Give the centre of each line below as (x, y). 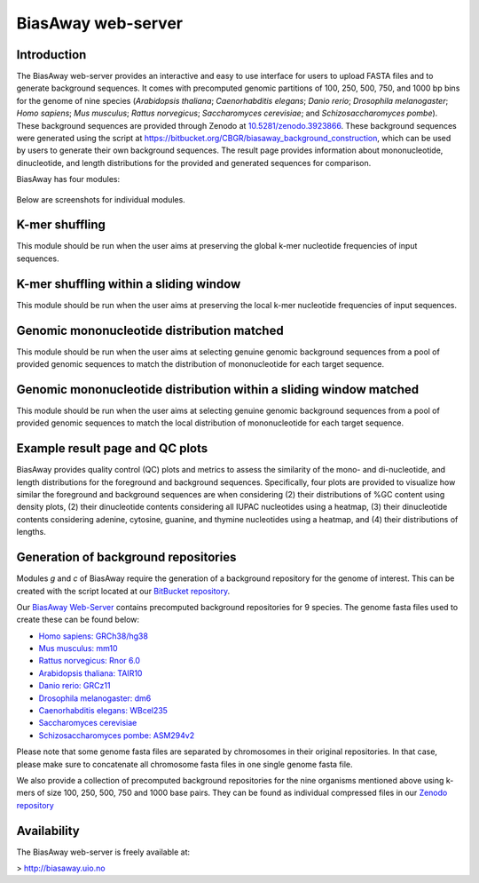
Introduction (51, 55)
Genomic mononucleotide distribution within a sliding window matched (218, 390)
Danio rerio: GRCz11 (75, 686)
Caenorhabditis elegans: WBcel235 (103, 711)
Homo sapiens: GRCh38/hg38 (93, 636)
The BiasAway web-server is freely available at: (103, 852)
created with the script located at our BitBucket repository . (123, 591)
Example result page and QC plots (112, 449)
